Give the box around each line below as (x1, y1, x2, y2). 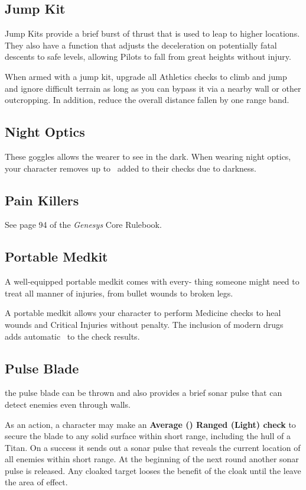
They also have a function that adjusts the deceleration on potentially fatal (5, 38, 277, 51)
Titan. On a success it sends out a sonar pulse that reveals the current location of (5, 441, 301, 453)
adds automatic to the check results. (5, 330, 140, 342)
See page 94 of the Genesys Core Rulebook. (5, 218, 162, 231)
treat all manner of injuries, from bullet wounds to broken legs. (5, 286, 233, 299)
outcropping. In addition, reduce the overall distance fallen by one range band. (5, 94, 289, 106)
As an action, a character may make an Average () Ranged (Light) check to (5, 418, 296, 430)
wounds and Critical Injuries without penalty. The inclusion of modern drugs (5, 318, 284, 330)
